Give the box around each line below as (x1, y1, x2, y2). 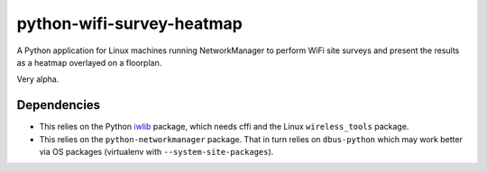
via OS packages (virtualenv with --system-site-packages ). (39, 147, 274, 158)
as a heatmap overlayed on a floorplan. (16, 57, 162, 68)
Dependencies (16, 97, 101, 113)
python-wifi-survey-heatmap (16, 14, 243, 33)
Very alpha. (16, 74, 60, 85)
